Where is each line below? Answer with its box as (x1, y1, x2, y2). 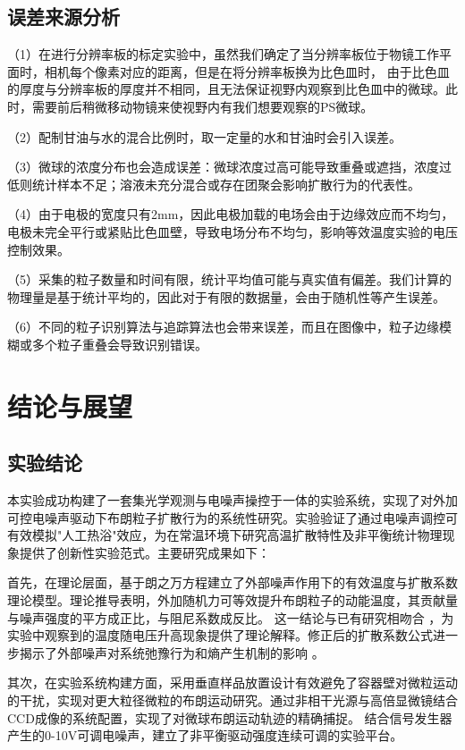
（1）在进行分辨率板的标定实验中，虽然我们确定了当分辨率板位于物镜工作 (7, 45, 439, 63)
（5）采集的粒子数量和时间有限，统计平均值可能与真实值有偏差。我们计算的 (7, 270, 452, 289)
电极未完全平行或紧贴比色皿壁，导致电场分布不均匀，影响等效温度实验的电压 (7, 222, 458, 240)
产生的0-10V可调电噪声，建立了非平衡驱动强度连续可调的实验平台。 (7, 726, 403, 745)
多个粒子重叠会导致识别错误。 (31, 334, 207, 353)
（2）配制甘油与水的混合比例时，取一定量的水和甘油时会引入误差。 (7, 127, 402, 146)
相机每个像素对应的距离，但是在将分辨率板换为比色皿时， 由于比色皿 (44, 62, 450, 80)
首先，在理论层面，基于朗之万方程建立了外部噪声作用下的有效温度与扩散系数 (7, 573, 458, 592)
